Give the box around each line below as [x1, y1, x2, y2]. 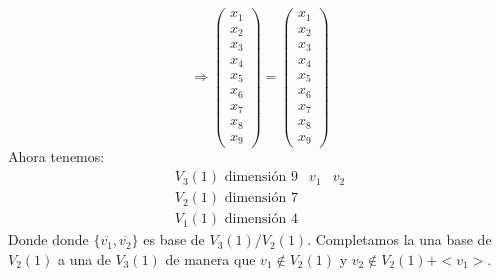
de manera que [165, 248, 256, 269]
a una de [57, 248, 111, 269]
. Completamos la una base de [307, 229, 492, 250]
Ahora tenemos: [8, 146, 105, 167]
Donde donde [8, 229, 89, 250]
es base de [143, 229, 205, 250]
